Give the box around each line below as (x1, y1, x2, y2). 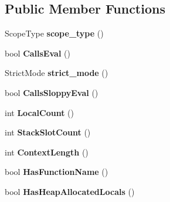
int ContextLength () (5, 145, 89, 158)
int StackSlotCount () (5, 126, 91, 138)
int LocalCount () (5, 106, 74, 118)
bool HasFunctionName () (5, 165, 108, 178)
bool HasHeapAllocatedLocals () (5, 185, 135, 197)
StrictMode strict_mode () (5, 67, 108, 79)
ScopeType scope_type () (5, 27, 104, 39)
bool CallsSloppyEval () (5, 86, 98, 98)
